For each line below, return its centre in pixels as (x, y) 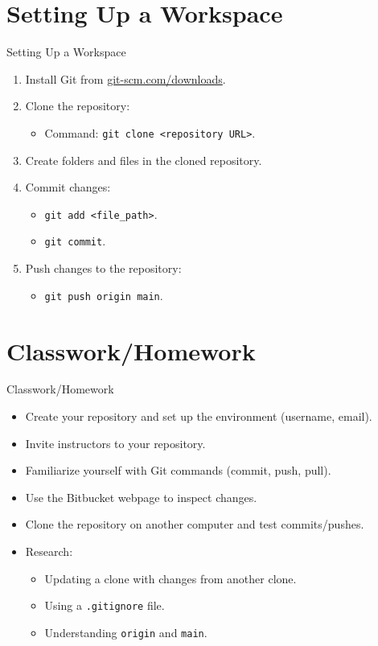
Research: (49, 551)
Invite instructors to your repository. (115, 443)
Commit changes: (68, 187)
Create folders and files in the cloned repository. (144, 160)
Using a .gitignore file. (105, 605)
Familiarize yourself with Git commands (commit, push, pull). (178, 470)
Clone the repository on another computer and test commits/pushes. (195, 524)
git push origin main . (104, 295)
